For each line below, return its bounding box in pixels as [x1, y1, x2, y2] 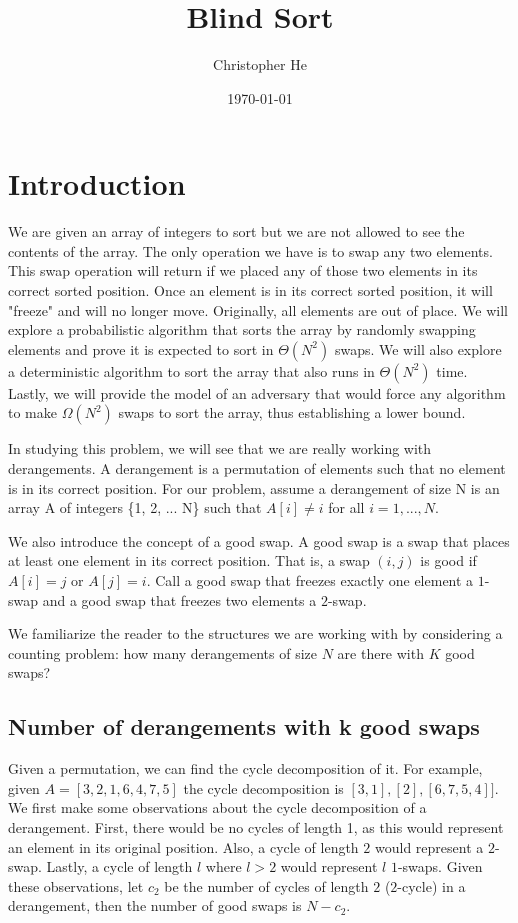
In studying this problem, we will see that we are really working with [8, 438, 432, 459]
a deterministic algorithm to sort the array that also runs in [8, 360, 375, 381]
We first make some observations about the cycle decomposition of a [8, 797, 427, 818]
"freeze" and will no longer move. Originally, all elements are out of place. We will [8, 299, 508, 320]
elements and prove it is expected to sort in [8, 338, 274, 359]
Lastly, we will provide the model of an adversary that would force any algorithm [8, 382, 506, 403]
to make [8, 402, 57, 423]
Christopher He [213, 54, 307, 75]
